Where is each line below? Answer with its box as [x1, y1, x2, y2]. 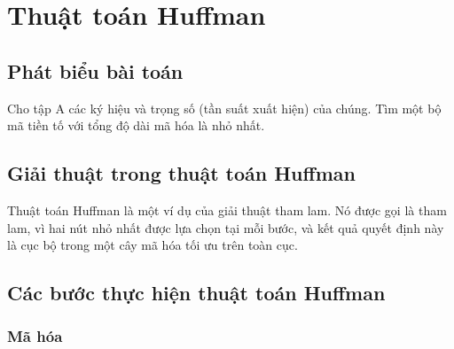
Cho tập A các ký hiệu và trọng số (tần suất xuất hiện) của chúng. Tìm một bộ [7, 98, 442, 117]
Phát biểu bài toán [7, 57, 184, 84]
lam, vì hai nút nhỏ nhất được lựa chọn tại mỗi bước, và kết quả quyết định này [7, 218, 444, 237]
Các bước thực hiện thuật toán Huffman [7, 279, 386, 306]
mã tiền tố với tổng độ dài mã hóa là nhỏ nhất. [7, 116, 265, 135]
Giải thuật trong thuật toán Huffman [7, 159, 356, 187]
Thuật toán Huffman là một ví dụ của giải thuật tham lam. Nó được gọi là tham [7, 200, 447, 219]
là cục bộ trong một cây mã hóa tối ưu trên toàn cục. [7, 236, 298, 254]
